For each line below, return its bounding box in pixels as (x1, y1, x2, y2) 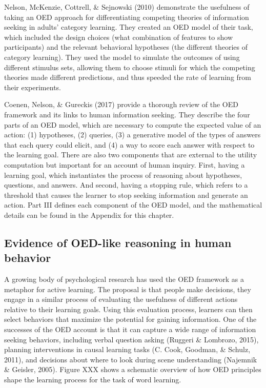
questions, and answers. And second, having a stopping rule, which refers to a (4, 179, 248, 190)
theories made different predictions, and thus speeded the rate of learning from (4, 72, 251, 83)
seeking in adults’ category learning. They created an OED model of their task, (4, 22, 253, 32)
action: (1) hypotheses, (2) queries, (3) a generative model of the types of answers (4, 129, 261, 140)
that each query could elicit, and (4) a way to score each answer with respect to (4, 139, 255, 150)
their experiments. (4, 81, 61, 92)
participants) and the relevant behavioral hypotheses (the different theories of (4, 42, 248, 52)
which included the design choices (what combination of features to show (4, 31, 233, 42)
